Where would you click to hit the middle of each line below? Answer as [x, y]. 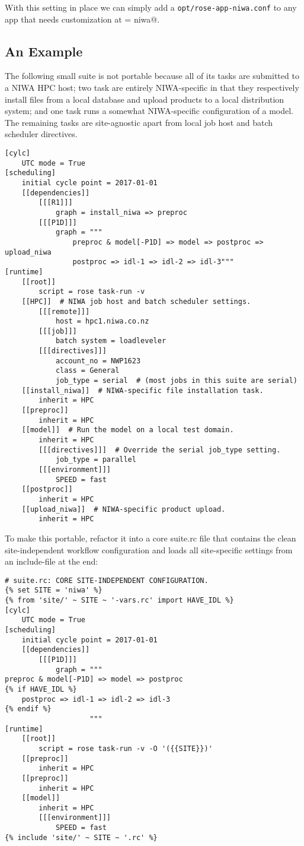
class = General [87, 371]
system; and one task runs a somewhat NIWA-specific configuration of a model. [149, 111]
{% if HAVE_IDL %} [41, 689]
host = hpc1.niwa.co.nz [102, 321]
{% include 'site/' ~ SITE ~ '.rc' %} [81, 837]
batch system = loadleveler [111, 341]
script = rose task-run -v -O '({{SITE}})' [126, 748]
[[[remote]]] [64, 311]
